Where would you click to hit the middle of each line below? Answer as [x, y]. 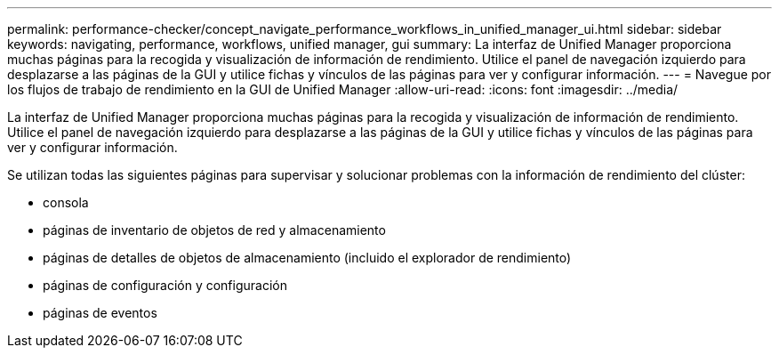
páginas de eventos [100, 313]
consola [66, 202]
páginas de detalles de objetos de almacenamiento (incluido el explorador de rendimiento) [307, 258]
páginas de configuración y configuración [165, 285]
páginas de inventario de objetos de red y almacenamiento [214, 230]
